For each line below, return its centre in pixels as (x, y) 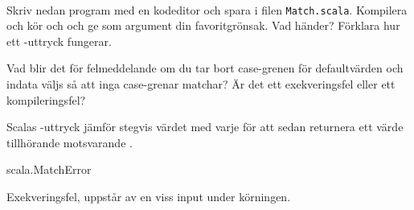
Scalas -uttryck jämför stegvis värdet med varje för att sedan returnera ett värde (205, 127)
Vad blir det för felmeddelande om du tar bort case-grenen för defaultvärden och (205, 68)
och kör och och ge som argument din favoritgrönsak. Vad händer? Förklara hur (203, 25)
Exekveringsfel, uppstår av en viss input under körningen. (149, 196)
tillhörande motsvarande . (70, 142)
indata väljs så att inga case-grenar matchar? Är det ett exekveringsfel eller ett (201, 84)
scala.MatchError (49, 169)
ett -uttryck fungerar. (59, 41)
